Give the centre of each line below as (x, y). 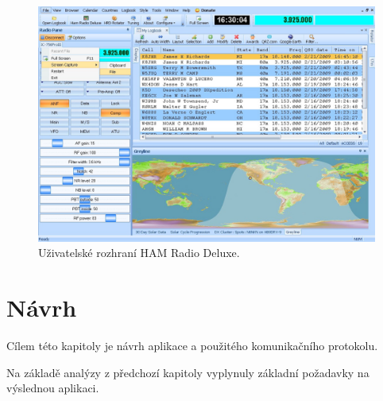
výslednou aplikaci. (53, 388)
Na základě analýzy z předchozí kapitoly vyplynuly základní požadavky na (188, 372)
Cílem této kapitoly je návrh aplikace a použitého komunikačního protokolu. (192, 345)
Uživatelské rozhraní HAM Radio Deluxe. (139, 253)
